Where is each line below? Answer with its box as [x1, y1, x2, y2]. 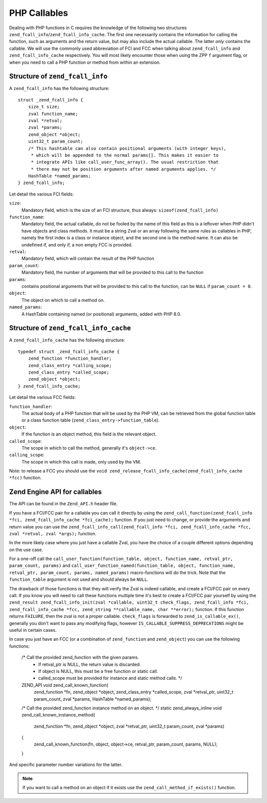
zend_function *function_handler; [28, 356, 112, 361]
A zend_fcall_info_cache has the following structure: [9, 337, 126, 343]
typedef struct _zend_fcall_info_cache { [18, 349, 120, 354]
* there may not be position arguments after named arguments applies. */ [31, 166, 216, 172]
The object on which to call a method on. [21, 297, 105, 303]
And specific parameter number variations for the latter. [9, 762, 123, 768]
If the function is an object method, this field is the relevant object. [21, 431, 157, 437]
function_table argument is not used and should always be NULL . [9, 576, 149, 582]
